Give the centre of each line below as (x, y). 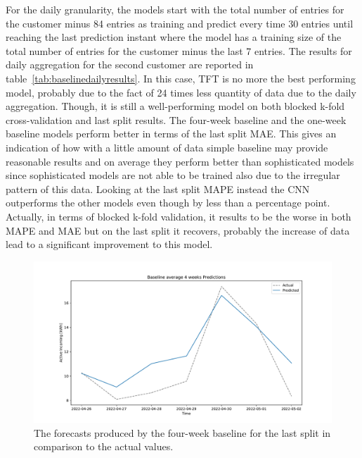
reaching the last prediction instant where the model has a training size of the (174, 37)
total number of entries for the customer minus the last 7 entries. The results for (179, 50)
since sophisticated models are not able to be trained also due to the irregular (173, 175)
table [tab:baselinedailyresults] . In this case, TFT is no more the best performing (181, 78)
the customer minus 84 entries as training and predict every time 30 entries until (180, 23)
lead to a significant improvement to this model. (109, 244)
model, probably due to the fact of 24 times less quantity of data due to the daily (181, 92)
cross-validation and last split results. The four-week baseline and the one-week (176, 119)
